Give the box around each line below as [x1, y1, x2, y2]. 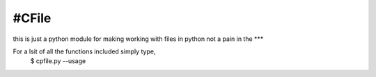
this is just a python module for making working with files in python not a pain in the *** [13, 35, 264, 43]
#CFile [13, 10, 52, 26]
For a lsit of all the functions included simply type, [13, 47, 156, 55]
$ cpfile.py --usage [30, 57, 86, 65]
